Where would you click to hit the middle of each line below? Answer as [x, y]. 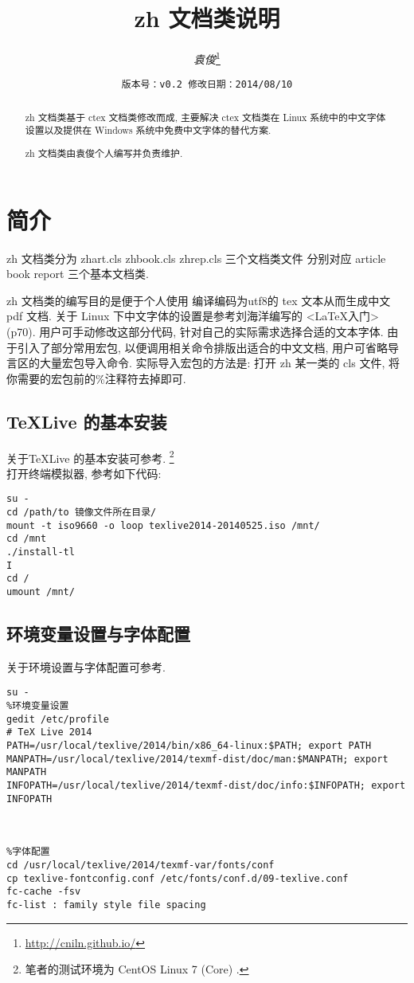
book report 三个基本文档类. [78, 274]
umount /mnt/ [41, 592]
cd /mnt [27, 539]
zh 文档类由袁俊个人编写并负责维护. [104, 153]
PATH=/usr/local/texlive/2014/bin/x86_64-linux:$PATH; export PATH [189, 746]
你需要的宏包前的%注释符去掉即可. [96, 378]
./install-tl [41, 552]
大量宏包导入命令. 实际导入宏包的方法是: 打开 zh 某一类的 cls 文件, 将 [219, 363]
